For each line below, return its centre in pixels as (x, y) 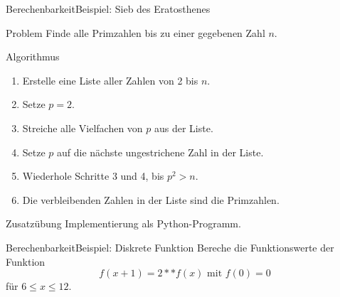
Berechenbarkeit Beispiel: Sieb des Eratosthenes (108, 9)
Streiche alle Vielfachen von (83, 128)
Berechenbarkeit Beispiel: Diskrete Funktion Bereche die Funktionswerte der (170, 247)
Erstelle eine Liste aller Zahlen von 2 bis (110, 80)
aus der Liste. (184, 128)
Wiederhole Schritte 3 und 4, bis (93, 176)
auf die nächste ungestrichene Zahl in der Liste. (160, 152)
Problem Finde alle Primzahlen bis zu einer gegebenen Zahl (136, 32)
